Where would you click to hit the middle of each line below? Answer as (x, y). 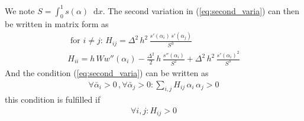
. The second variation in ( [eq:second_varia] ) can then (201, 10)
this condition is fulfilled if (53, 99)
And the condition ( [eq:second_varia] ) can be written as (107, 72)
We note (20, 10)
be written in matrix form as (57, 24)
